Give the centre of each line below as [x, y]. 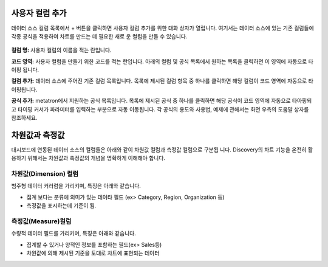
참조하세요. [24, 118]
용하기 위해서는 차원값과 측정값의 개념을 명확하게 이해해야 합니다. [88, 158]
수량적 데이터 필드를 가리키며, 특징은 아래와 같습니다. [73, 234]
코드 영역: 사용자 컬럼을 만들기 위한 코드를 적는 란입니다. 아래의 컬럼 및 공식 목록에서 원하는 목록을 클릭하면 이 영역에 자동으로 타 [162, 61]
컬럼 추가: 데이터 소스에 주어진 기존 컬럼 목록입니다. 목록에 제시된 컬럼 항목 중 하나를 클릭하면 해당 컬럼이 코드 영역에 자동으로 [159, 81]
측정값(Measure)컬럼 [41, 221]
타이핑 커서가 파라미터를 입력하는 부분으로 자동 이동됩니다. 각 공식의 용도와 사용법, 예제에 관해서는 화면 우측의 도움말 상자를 [163, 109]
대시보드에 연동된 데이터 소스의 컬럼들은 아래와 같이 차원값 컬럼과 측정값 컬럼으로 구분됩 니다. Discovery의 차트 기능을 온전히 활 [162, 150]
